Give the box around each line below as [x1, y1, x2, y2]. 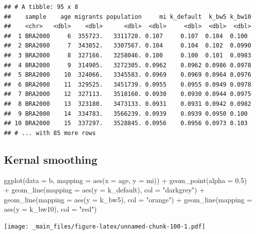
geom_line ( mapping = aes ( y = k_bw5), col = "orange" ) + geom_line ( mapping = [4, 194, 253, 204]
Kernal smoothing [4, 151, 98, 167]
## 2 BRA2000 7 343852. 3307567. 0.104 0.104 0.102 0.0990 [4, 42, 252, 49]
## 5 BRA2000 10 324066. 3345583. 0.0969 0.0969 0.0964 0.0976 [4, 71, 252, 79]
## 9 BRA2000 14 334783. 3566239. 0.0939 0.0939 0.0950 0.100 [4, 110, 248, 117]
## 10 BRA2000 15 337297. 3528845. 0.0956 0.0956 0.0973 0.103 [4, 120, 248, 127]
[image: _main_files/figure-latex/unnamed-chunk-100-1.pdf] [4, 223, 206, 230]
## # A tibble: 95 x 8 [4, 3, 78, 10]
